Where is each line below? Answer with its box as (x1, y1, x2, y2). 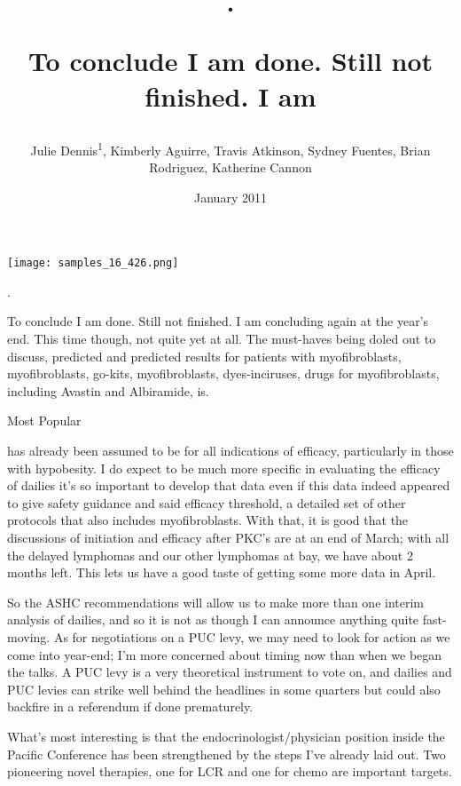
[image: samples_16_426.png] (7, 257, 179, 270)
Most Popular (7, 411, 82, 430)
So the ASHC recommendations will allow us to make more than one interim (7, 592, 425, 611)
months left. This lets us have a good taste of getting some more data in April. (7, 563, 436, 582)
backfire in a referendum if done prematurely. (7, 697, 254, 716)
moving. (7, 627, 51, 646)
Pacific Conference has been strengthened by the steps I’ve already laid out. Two (7, 744, 446, 763)
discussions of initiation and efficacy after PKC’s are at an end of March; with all (7, 528, 449, 546)
